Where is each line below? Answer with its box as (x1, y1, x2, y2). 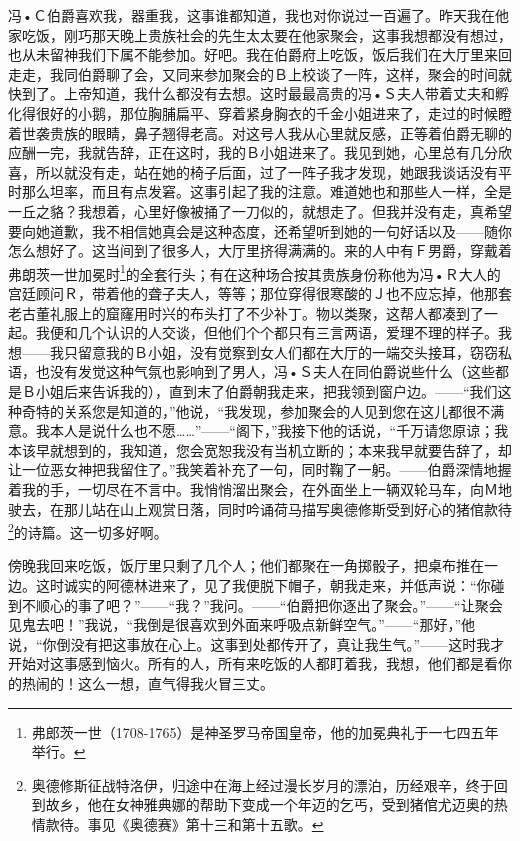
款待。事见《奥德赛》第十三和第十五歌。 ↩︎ (45, 813, 324, 834)
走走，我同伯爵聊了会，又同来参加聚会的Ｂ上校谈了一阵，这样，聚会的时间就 (8, 63, 512, 84)
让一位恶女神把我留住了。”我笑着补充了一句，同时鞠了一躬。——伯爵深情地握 (8, 459, 512, 480)
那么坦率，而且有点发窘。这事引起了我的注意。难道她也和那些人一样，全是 (21, 181, 512, 202)
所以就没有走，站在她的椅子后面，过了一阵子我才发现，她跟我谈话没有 (35, 161, 498, 182)
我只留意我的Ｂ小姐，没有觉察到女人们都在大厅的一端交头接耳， (49, 341, 470, 362)
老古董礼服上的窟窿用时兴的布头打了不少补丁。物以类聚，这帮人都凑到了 (8, 302, 484, 323)
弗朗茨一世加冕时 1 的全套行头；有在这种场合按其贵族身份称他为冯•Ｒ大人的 (8, 260, 501, 284)
